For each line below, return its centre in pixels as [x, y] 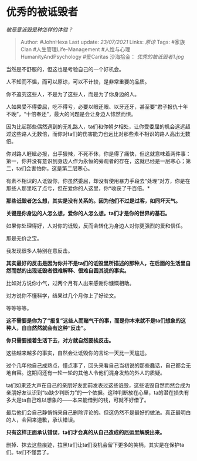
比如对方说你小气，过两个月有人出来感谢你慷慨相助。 [70, 283]
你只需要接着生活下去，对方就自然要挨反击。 [60, 340]
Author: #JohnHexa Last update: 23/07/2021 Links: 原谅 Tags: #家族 [103, 42]
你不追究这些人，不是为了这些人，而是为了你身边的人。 [73, 94]
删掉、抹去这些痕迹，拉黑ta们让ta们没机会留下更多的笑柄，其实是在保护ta [95, 445]
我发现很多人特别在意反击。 [40, 250]
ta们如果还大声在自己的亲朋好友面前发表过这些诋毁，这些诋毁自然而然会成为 [98, 385]
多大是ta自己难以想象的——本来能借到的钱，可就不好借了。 [78, 400]
